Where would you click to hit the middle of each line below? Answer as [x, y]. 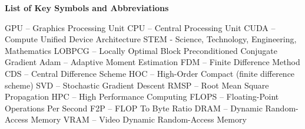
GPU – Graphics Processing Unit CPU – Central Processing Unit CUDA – [140, 27]
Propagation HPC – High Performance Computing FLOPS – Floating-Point [142, 96]
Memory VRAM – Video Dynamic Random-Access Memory [139, 119]
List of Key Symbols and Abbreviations [87, 8]
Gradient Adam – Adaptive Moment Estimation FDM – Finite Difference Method [152, 62]
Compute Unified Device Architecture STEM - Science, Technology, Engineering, [151, 39]
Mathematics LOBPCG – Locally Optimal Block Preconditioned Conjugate [141, 50]
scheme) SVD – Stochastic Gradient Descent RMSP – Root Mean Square [137, 85]
